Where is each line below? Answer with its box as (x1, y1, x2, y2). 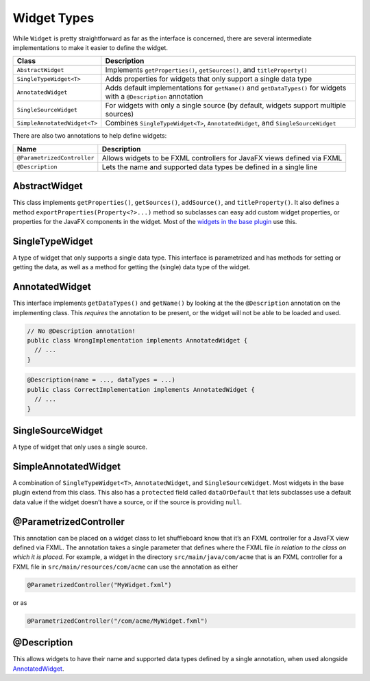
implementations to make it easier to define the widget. (12, 43, 168, 51)
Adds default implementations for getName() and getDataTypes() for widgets (105, 83, 347, 92)
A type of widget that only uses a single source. (12, 443, 147, 451)
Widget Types (12, 10, 95, 25)
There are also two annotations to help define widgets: (12, 132, 167, 140)
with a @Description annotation (105, 92, 203, 101)
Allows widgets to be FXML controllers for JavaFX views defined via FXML (101, 153, 343, 162)
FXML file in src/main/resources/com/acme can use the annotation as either (12, 562, 238, 571)
